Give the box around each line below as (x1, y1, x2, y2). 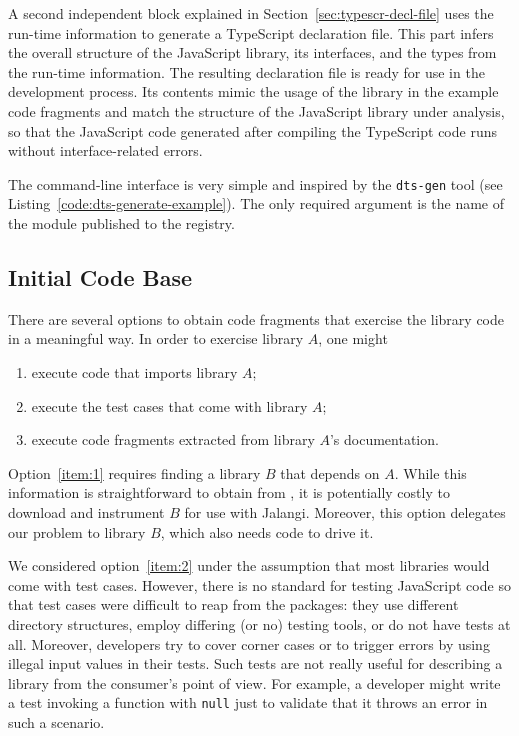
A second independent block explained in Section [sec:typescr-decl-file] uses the (8, 3, 494, 23)
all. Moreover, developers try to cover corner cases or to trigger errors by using (8, 633, 490, 654)
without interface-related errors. (8, 140, 203, 161)
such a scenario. (8, 711, 105, 732)
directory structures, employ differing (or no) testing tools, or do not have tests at (8, 613, 511, 634)
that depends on (280, 462, 380, 483)
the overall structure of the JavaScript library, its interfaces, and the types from (8, 42, 497, 63)
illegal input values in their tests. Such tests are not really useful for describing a (8, 653, 503, 674)
